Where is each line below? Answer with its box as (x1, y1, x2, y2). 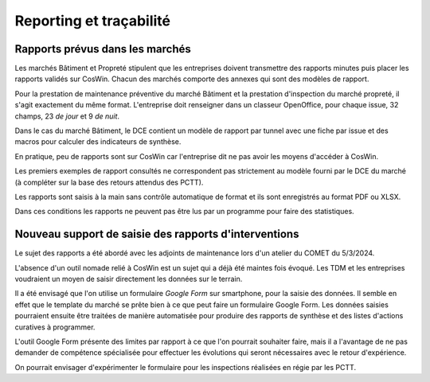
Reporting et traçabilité (14, 12, 171, 29)
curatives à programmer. (14, 322, 96, 332)
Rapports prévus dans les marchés (14, 42, 191, 56)
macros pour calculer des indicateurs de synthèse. (14, 137, 182, 146)
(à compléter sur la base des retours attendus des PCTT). (14, 177, 204, 187)
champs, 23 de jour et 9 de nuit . (14, 111, 119, 121)
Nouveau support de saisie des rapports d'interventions (14, 228, 299, 241)
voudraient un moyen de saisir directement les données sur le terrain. (14, 275, 243, 284)
